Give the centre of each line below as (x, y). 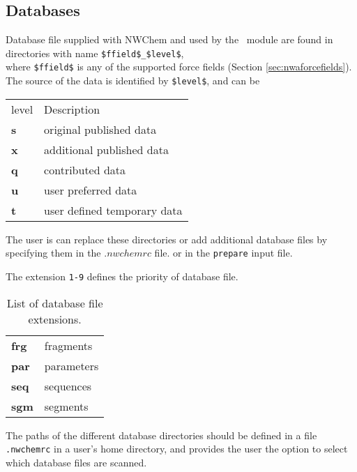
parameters (71, 365)
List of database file (55, 303)
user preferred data (91, 190)
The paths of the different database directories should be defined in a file (161, 435)
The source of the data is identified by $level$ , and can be (133, 81)
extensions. (55, 319)
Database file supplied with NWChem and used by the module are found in (169, 39)
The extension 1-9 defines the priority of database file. (122, 276)
